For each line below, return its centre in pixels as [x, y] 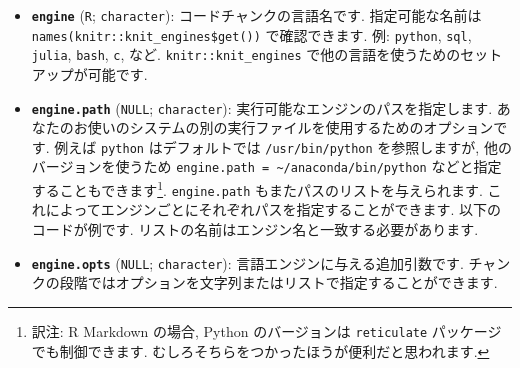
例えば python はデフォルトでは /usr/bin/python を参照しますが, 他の [283, 146]
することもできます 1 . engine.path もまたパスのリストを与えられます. [257, 188]
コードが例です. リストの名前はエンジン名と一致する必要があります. [255, 229]
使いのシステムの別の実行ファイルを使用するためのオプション [290, 127]
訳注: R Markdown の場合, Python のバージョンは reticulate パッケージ [266, 330]
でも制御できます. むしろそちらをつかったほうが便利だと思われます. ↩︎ [260, 350]
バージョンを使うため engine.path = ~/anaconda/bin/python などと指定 [266, 166]
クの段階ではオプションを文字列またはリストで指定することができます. [264, 282]
